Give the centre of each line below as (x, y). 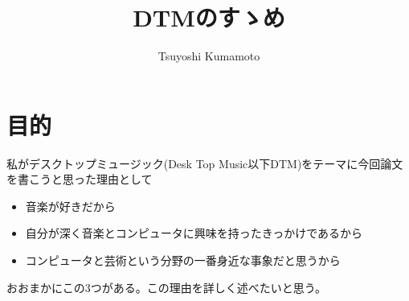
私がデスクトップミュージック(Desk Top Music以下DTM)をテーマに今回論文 (205, 163)
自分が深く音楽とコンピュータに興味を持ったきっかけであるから (194, 233)
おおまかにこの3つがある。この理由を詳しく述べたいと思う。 (166, 287)
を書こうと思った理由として (80, 179)
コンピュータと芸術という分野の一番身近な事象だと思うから (183, 260)
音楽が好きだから (70, 206)
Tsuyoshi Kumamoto (209, 56)
